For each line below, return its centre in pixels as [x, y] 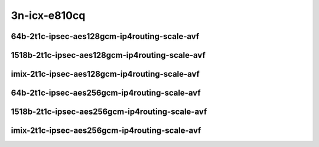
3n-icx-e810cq [48, 15]
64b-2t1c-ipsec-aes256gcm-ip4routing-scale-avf [106, 93]
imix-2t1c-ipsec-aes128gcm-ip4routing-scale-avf [105, 74]
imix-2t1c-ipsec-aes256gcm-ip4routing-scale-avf [106, 131]
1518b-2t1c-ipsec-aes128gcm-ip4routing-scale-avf [108, 55]
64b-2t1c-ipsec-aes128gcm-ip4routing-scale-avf [105, 36]
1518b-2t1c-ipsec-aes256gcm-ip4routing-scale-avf [109, 112]
